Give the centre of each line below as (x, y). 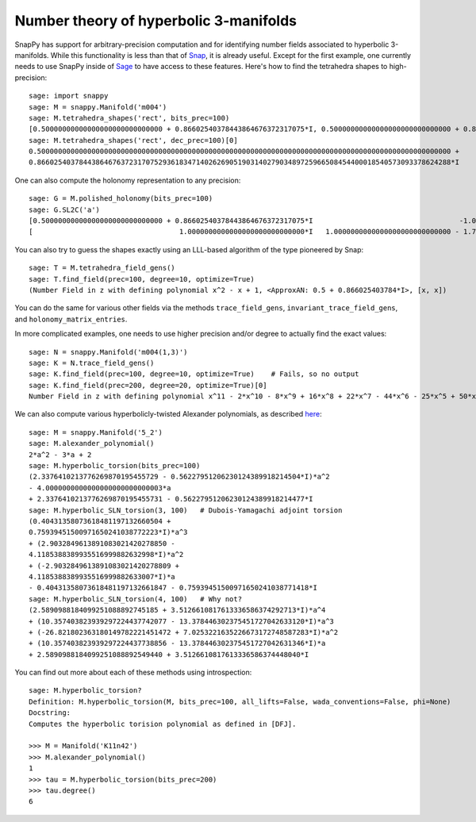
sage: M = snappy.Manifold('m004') (98, 107)
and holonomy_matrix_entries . (71, 319)
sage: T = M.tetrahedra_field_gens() (102, 268)
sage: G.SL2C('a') (65, 209)
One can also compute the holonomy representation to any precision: (128, 180)
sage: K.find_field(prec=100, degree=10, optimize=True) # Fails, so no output (194, 374)
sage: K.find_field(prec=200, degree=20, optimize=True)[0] (148, 385)
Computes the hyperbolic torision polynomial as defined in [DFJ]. (163, 724)
